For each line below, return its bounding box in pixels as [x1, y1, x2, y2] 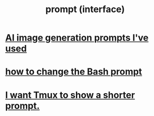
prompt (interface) [45, 4, 125, 15]
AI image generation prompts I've [5, 32, 149, 44]
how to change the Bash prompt [5, 66, 142, 78]
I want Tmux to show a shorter [5, 89, 135, 101]
